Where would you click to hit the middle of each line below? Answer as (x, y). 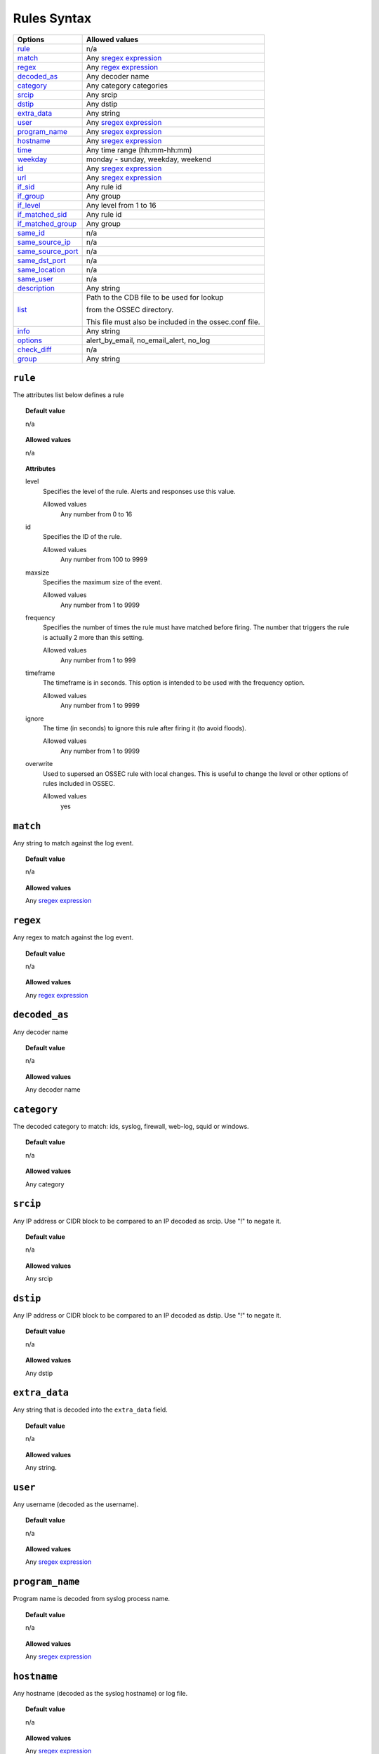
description (36, 288)
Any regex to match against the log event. (73, 937)
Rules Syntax (52, 18)
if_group (31, 196)
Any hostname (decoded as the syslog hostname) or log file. (100, 1693)
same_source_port (48, 251)
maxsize (38, 573)
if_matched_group (47, 223)
